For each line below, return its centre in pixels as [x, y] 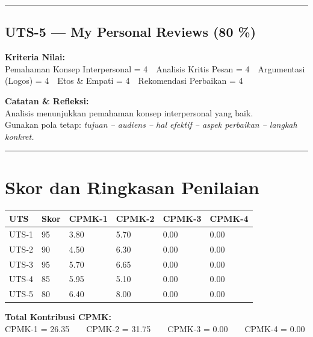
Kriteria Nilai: [35, 57]
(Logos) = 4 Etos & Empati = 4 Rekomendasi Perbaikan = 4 [124, 80]
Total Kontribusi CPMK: [58, 317]
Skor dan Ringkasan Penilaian [132, 187]
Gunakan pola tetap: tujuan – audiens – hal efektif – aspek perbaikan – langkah [151, 124]
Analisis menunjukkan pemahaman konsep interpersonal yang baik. [129, 112]
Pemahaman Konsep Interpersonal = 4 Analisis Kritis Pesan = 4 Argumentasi [155, 68]
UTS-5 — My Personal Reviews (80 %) [131, 32]
